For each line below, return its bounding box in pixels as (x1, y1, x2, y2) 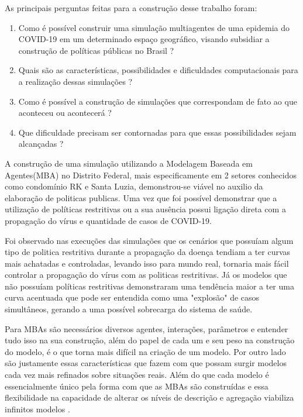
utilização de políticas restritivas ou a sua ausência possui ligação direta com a (5, 203, 286, 215)
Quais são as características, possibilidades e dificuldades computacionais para (18, 64, 298, 76)
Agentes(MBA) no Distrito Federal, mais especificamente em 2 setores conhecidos (5, 168, 297, 181)
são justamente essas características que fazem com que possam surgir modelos (5, 357, 287, 369)
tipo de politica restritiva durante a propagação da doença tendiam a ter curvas (5, 246, 291, 258)
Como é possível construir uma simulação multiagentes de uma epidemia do (18, 21, 290, 33)
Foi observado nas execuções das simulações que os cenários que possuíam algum (5, 234, 294, 246)
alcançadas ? (18, 137, 64, 150)
